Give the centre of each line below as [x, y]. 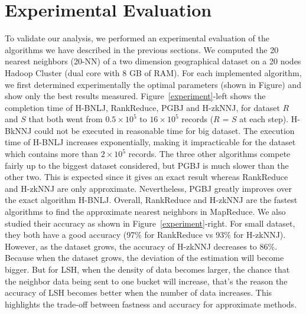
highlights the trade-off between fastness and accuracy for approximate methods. [151, 304]
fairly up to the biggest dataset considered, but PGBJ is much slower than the [147, 165]
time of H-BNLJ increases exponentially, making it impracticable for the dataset [150, 142]
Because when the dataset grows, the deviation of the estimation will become [144, 258]
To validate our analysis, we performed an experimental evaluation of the [137, 38]
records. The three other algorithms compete [209, 154]
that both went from [66, 119]
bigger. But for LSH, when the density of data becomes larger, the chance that [147, 269]
